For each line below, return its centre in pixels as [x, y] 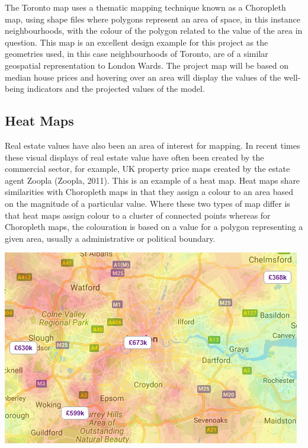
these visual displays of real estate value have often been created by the [134, 157]
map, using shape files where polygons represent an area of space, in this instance [153, 19]
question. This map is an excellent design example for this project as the [137, 42]
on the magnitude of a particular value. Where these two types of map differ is [147, 203]
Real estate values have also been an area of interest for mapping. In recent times [153, 145]
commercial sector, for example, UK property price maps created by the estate [147, 169]
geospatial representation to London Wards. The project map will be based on [147, 65]
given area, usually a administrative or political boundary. [110, 238]
